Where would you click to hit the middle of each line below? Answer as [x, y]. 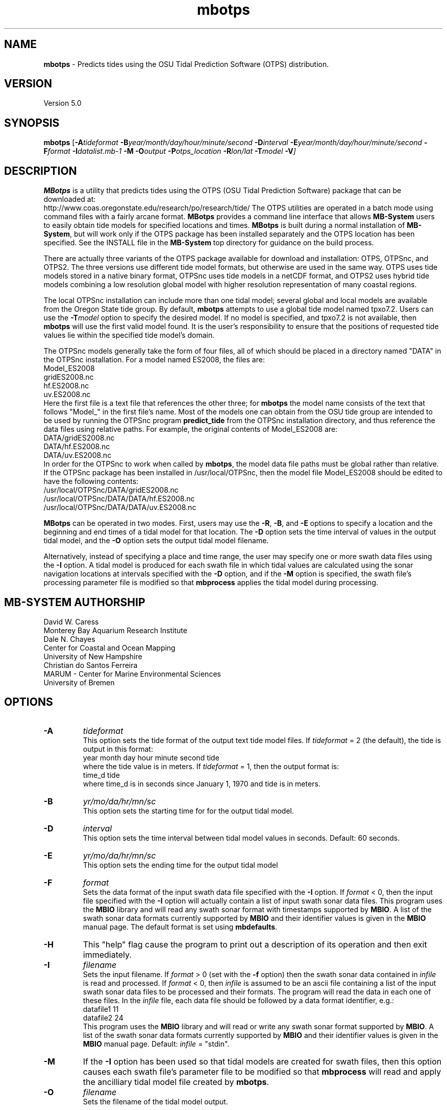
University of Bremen [79, 682]
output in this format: [118, 749]
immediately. [107, 954]
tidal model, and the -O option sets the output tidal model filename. [156, 541]
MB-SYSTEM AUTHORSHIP [75, 602]
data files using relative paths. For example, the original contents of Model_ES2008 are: [191, 429]
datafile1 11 [101, 1009]
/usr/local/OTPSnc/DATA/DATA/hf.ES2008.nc [119, 499]
